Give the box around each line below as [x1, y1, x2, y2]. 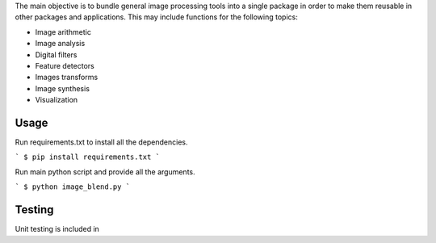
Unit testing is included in [15, 224, 100, 234]
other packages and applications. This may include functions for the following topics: [15, 12, 298, 22]
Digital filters [35, 49, 78, 60]
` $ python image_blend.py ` [15, 182, 131, 191]
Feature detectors [35, 61, 94, 70]
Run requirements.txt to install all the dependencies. [15, 137, 189, 147]
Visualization [35, 95, 78, 105]
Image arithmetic [35, 27, 92, 36]
